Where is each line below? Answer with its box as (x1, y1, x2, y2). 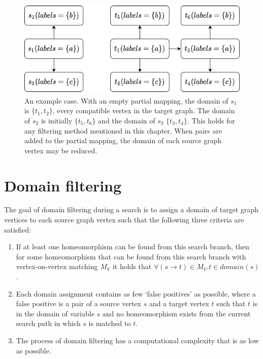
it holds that (112, 261, 152, 272)
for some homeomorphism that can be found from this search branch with (16, 251, 246, 262)
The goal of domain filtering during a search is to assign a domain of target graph (4, 204, 259, 215)
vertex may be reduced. (24, 145, 97, 155)
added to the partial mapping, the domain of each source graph (24, 135, 222, 146)
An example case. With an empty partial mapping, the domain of (24, 95, 228, 106)
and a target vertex (149, 298, 209, 309)
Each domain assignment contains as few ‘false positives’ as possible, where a (16, 288, 256, 299)
